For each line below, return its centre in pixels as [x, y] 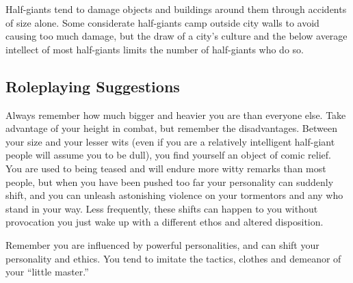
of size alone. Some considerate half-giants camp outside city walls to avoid [162, 22]
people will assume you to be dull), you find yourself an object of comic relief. [168, 155]
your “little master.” [47, 272]
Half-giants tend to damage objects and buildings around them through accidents [176, 9]
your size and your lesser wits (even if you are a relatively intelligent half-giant [170, 141]
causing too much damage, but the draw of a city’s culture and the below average [176, 36]
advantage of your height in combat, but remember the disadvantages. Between [171, 128]
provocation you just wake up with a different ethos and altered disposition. [165, 222]
